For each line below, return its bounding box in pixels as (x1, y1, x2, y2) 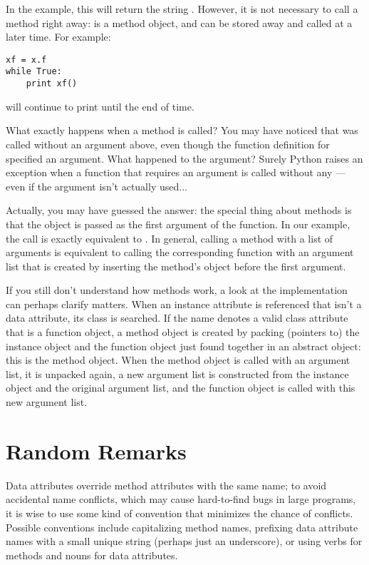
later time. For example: (6, 29, 111, 44)
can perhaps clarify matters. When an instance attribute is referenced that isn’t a (6, 296, 362, 311)
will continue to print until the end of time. (6, 98, 194, 113)
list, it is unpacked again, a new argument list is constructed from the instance (6, 366, 349, 381)
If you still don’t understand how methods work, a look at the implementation (6, 282, 348, 297)
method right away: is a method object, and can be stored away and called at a (6, 15, 353, 30)
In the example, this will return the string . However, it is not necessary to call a (6, 1, 358, 16)
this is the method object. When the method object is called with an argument (6, 352, 350, 367)
